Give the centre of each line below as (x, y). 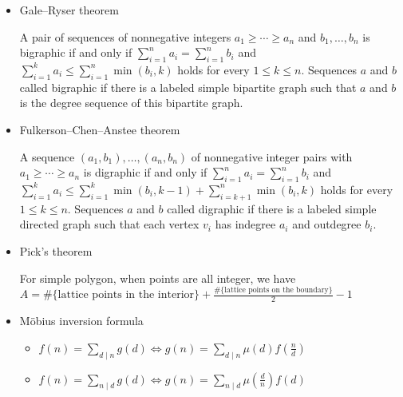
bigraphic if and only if (76, 52)
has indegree (245, 224)
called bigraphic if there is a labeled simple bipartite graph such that (188, 87)
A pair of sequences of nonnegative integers (125, 36)
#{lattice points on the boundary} (273, 290)
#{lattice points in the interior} (121, 295)
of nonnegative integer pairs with (272, 156)
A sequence (47, 156)
